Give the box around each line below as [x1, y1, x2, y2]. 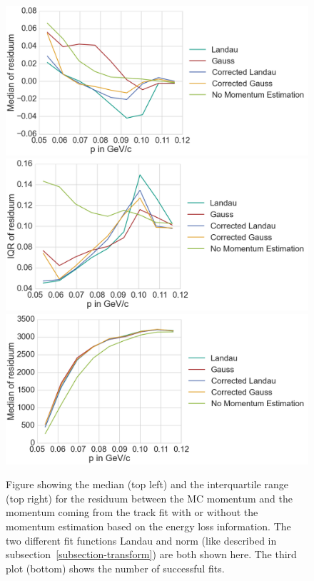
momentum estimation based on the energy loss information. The [6, 519, 291, 534]
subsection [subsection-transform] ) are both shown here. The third [6, 547, 297, 562]
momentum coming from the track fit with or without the [6, 505, 258, 520]
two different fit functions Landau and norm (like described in [6, 532, 277, 547]
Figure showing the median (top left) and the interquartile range [6, 477, 288, 492]
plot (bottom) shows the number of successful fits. [6, 560, 225, 575]
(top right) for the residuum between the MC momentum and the [6, 490, 293, 505]
